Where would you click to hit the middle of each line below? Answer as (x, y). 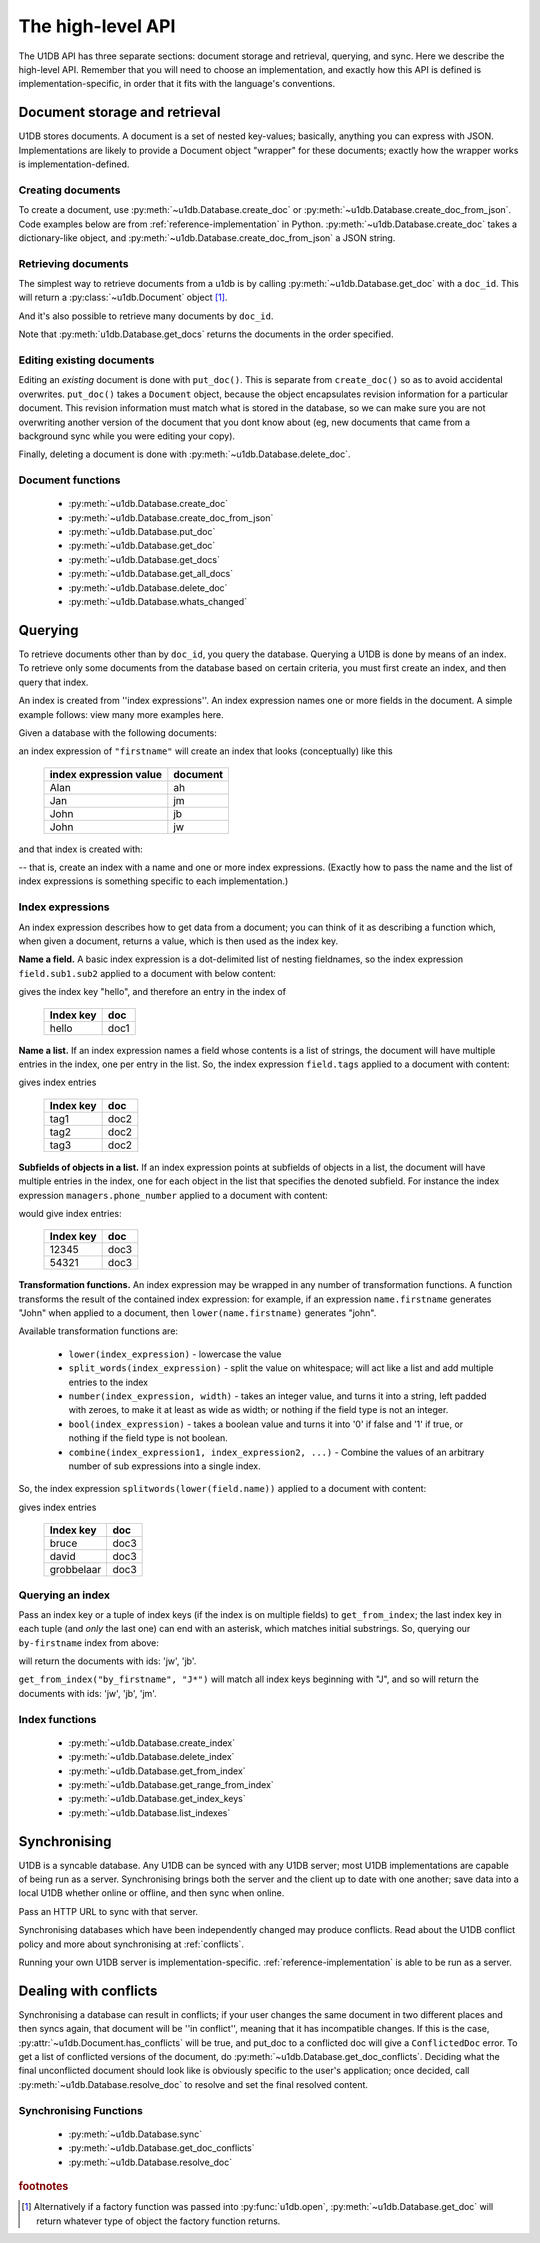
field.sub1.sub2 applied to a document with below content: (147, 973)
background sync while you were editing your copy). (126, 436)
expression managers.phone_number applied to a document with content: (173, 1195)
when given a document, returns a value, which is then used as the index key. (178, 941)
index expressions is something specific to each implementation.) (153, 881)
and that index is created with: (81, 849)
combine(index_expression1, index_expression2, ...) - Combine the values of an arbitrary (276, 1452)
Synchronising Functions (81, 2110)
